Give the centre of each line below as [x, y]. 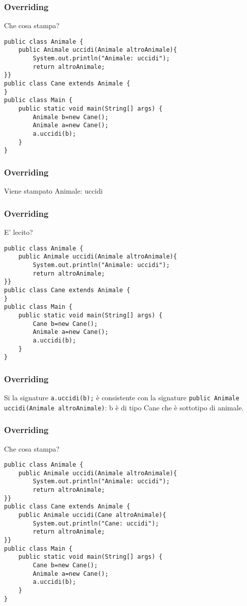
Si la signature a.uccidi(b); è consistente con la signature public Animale [122, 398]
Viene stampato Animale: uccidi [54, 191]
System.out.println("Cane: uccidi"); [96, 523]
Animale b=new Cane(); [71, 117]
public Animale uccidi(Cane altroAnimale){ [92, 515]
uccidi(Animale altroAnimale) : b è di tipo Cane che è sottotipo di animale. [124, 407]
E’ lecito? [19, 232]
